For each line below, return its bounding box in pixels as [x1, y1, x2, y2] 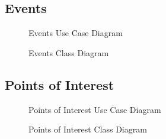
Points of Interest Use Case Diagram [28, 103, 161, 115]
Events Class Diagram [28, 46, 109, 59]
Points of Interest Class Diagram [28, 123, 147, 135]
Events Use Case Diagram [28, 27, 123, 39]
